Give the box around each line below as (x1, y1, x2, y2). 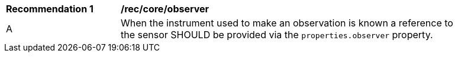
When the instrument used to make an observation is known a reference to (121, 17, 453, 29)
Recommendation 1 (6, 3, 93, 15)
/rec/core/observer (121, 3, 209, 15)
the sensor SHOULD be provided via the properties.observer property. (121, 29, 433, 41)
